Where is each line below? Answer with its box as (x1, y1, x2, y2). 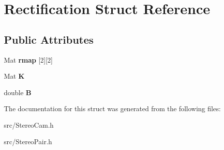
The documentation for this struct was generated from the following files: (4, 103, 221, 114)
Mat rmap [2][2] (4, 54, 53, 65)
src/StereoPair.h (4, 136, 52, 146)
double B (4, 87, 31, 97)
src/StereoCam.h (4, 119, 54, 130)
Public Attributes (4, 32, 94, 47)
